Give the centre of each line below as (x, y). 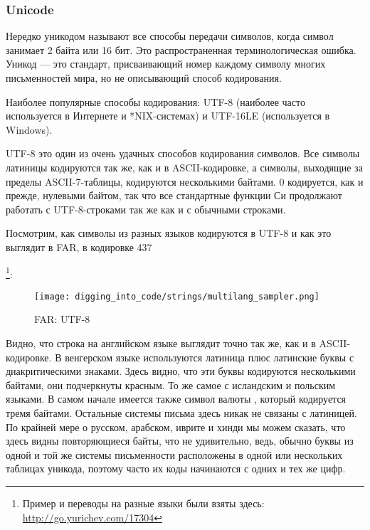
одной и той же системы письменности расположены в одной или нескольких (174, 454)
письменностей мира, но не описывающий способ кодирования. (144, 78)
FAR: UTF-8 (62, 319)
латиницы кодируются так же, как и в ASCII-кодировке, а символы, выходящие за (184, 167)
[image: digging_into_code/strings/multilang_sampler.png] (177, 296)
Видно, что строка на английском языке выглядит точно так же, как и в (161, 343)
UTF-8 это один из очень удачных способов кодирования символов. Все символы (183, 153)
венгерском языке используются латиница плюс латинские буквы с (210, 357)
